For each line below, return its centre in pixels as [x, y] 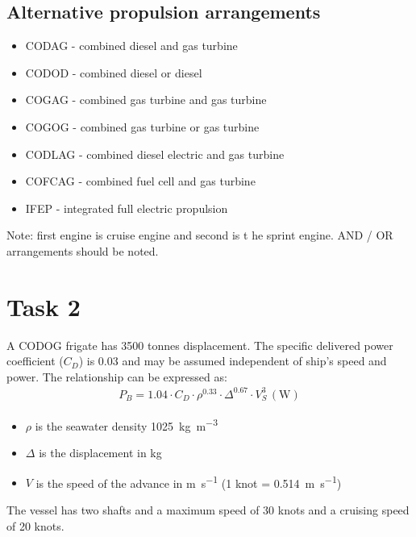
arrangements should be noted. [83, 250]
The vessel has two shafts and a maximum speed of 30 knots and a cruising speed [208, 510]
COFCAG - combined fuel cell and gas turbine [140, 181]
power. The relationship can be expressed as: [117, 376]
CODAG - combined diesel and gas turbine [131, 46]
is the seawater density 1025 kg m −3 [127, 424]
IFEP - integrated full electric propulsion [127, 208]
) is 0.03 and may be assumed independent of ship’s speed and [233, 361]
